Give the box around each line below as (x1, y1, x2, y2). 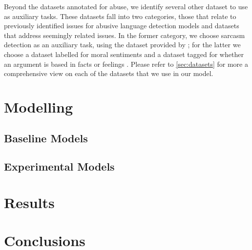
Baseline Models (4, 130, 88, 145)
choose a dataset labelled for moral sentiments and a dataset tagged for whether (4, 49, 244, 59)
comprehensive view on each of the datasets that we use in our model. (4, 68, 213, 78)
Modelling (4, 96, 73, 116)
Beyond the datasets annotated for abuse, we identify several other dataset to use (4, 1, 248, 11)
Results (4, 192, 55, 212)
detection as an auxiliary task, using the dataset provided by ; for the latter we (4, 39, 241, 50)
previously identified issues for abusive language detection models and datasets (4, 20, 239, 31)
